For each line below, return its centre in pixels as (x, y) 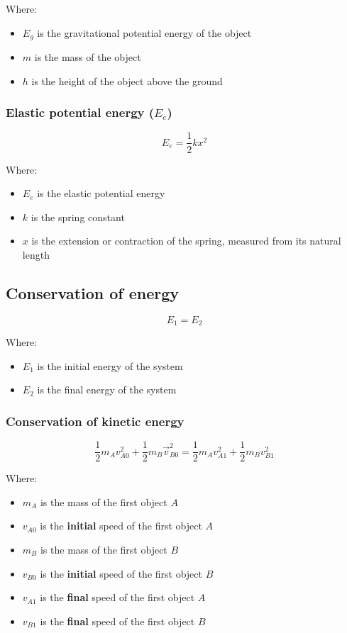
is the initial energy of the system (110, 365)
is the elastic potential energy (101, 193)
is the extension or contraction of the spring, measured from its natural (186, 241)
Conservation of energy (93, 292)
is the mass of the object (88, 57)
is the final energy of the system (107, 390)
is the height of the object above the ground (127, 80)
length (36, 254)
